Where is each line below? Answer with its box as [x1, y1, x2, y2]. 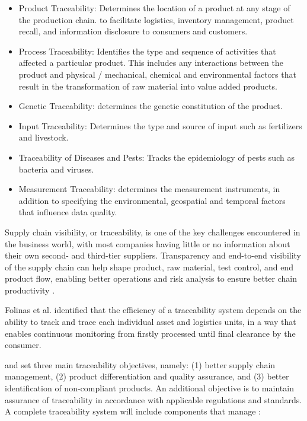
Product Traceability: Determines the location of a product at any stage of [18, 2, 290, 14]
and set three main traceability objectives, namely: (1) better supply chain [5, 358, 276, 371]
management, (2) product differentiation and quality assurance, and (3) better [5, 370, 289, 382]
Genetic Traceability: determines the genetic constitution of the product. [18, 100, 283, 112]
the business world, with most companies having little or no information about [5, 237, 290, 250]
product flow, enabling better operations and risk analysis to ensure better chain [5, 272, 297, 285]
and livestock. [18, 131, 69, 143]
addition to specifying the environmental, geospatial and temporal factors [18, 194, 286, 206]
